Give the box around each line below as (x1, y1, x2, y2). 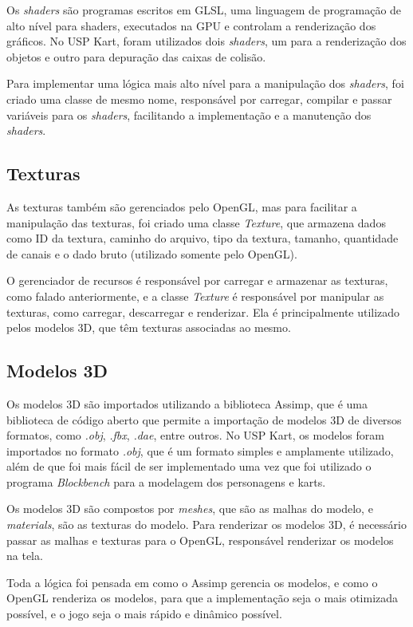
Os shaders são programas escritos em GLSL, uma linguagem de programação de (6, 2, 402, 18)
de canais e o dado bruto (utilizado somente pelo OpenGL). (6, 245, 297, 262)
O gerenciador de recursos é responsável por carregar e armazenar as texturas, (6, 272, 388, 289)
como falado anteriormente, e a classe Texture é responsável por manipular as (6, 287, 384, 304)
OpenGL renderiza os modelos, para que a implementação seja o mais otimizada (6, 590, 399, 606)
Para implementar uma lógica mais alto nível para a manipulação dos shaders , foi (6, 75, 404, 92)
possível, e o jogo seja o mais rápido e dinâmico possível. (6, 605, 282, 622)
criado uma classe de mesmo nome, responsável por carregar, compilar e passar (6, 90, 392, 107)
